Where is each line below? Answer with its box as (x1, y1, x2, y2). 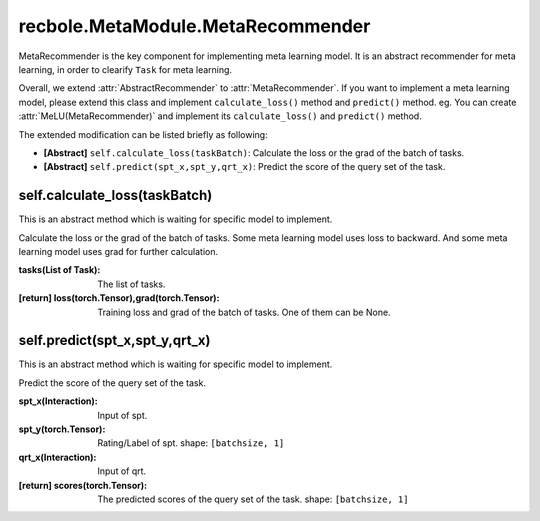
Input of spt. (97, 409, 148, 421)
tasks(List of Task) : (18, 264, 101, 276)
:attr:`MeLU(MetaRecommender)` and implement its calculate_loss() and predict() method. (18, 110, 422, 122)
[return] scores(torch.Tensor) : (18, 479, 148, 491)
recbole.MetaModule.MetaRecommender (18, 15, 371, 37)
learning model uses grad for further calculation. (18, 245, 219, 257)
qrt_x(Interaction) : (18, 451, 97, 463)
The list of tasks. (97, 278, 166, 290)
